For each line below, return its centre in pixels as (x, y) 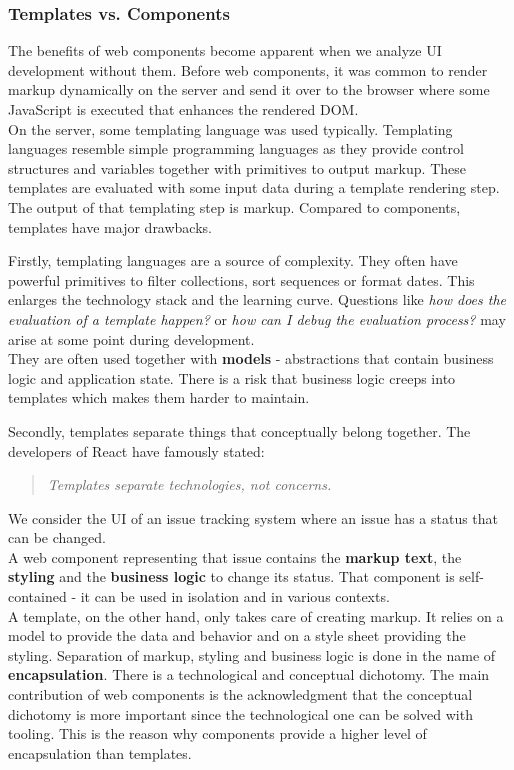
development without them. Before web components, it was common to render (248, 69)
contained (37, 596)
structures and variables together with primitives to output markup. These (237, 167)
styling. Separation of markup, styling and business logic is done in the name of (252, 654)
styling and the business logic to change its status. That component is (231, 576)
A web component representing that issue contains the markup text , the (235, 556)
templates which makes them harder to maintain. (159, 397)
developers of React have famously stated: (136, 450)
